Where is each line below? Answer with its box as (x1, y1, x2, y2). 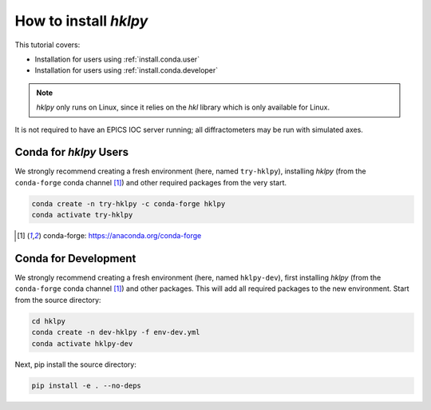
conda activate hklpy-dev (31, 339, 133, 348)
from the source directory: (14, 295, 101, 305)
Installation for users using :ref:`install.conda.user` (34, 54, 200, 64)
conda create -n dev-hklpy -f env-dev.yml (31, 328, 200, 337)
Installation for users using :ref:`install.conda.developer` (34, 66, 219, 75)
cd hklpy (31, 316, 66, 325)
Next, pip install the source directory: (14, 360, 137, 369)
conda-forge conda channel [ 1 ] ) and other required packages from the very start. (14, 177, 287, 187)
